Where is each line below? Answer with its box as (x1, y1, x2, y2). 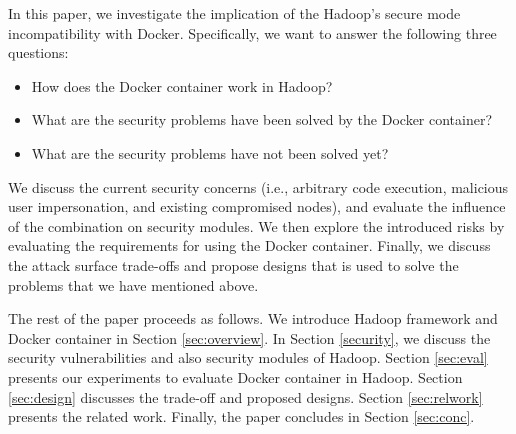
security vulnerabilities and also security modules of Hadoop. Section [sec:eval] (8, 347, 488, 368)
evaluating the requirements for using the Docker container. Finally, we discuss (8, 235, 491, 256)
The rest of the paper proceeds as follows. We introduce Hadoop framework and (8, 308, 498, 329)
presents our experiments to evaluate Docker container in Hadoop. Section (8, 366, 463, 387)
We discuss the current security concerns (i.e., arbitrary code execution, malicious (8, 176, 509, 197)
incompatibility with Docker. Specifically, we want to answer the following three (8, 22, 497, 43)
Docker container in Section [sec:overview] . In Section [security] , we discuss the (8, 327, 491, 348)
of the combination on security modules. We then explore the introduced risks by (8, 215, 505, 236)
